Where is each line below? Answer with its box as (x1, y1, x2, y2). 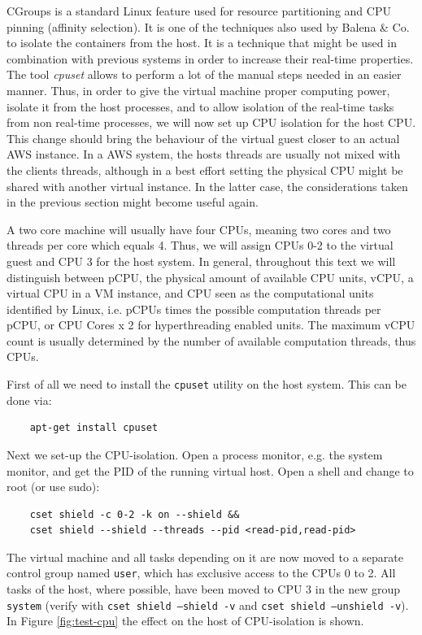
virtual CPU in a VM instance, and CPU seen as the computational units (7, 285, 374, 302)
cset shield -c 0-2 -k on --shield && (29, 508, 240, 520)
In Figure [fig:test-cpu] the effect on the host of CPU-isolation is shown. (7, 612, 364, 629)
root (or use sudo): (7, 478, 100, 495)
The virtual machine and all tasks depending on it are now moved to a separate (7, 548, 403, 565)
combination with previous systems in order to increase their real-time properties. (7, 50, 414, 67)
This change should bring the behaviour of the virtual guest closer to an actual (7, 129, 400, 146)
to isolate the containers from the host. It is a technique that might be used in (7, 34, 397, 51)
